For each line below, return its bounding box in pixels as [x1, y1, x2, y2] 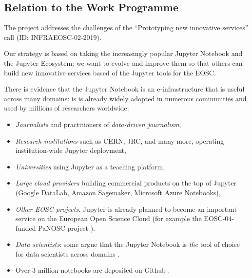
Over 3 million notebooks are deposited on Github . [15, 265, 170, 275]
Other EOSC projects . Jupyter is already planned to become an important [15, 204, 237, 214]
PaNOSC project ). [38, 222, 96, 233]
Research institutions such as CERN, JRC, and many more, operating [15, 135, 224, 146]
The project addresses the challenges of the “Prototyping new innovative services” [4, 22, 249, 33]
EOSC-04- [204, 213, 234, 223]
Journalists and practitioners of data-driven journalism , [15, 119, 181, 129]
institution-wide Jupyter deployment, [15, 145, 126, 155]
